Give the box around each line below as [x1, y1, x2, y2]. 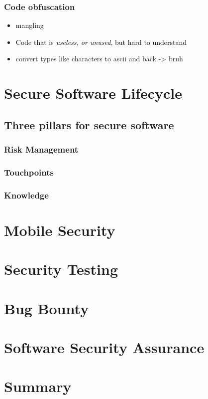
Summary [4, 376, 72, 397]
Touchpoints [4, 166, 54, 178]
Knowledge [4, 189, 49, 201]
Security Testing [4, 259, 118, 279]
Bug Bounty [4, 298, 89, 318]
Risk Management [4, 143, 79, 156]
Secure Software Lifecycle [4, 83, 183, 103]
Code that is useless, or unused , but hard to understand [15, 36, 187, 47]
